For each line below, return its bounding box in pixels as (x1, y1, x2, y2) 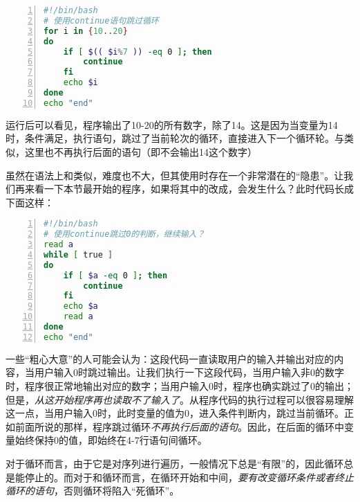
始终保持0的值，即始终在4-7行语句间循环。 (15, 433, 207, 447)
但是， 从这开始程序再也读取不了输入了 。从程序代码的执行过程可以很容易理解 (6, 392, 354, 406)
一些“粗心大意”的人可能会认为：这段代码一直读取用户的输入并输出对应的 (6, 351, 334, 366)
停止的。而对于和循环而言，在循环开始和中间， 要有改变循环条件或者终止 (24, 469, 354, 484)
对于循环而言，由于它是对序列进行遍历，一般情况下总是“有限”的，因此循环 (6, 456, 344, 470)
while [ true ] (44, 249, 113, 260)
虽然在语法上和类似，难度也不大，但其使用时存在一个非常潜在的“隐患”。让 (6, 168, 344, 182)
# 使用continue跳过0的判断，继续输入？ (44, 229, 205, 240)
